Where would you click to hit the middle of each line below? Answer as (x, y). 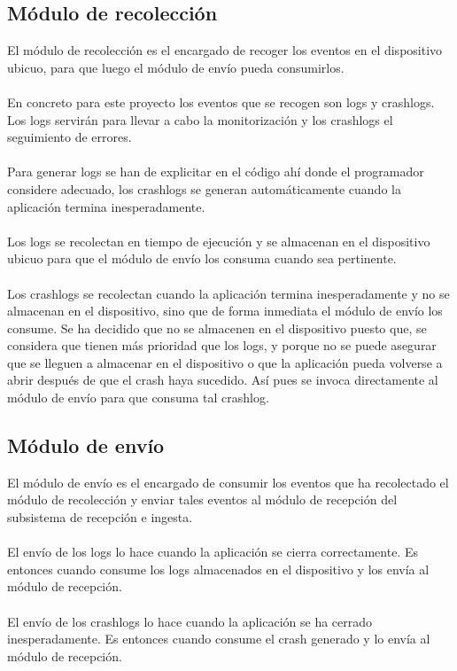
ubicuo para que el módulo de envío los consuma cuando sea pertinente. (202, 258)
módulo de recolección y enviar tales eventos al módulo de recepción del (202, 499)
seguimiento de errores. (70, 137)
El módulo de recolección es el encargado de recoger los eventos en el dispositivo (225, 50)
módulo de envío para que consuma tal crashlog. (138, 398)
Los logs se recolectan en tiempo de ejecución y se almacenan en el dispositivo (219, 241)
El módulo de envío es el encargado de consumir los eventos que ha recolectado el (228, 482)
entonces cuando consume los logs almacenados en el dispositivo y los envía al (218, 569)
